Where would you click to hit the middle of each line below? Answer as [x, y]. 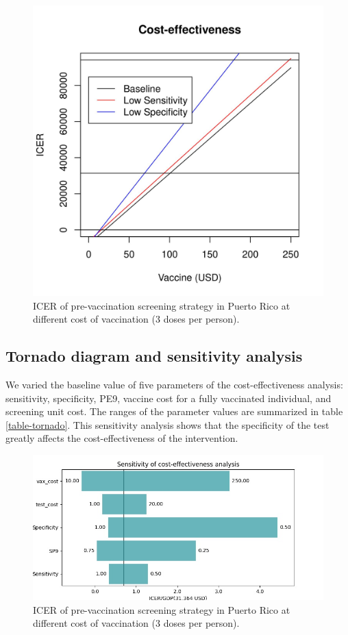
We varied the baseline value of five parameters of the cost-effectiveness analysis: [174, 384]
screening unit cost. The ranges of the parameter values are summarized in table [174, 411]
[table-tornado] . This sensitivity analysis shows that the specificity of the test [167, 424]
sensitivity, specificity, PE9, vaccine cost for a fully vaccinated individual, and [169, 398]
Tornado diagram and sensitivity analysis [154, 356]
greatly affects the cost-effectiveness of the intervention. [122, 438]
